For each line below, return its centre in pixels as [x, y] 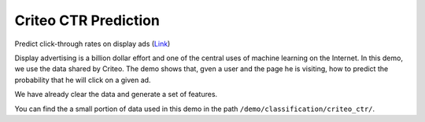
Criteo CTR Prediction [87, 20]
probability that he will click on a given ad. [83, 80]
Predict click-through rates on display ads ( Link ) [92, 44]
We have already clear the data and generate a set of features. [116, 95]
